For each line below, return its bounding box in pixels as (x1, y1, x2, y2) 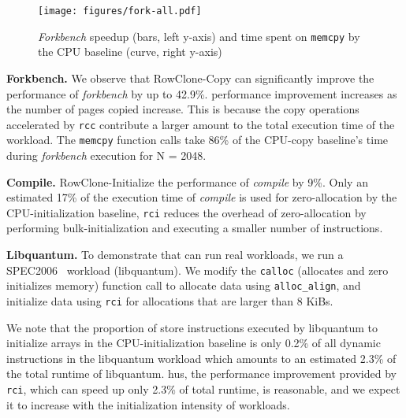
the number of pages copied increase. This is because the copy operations (6, 101, 359, 117)
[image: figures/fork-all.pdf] (38, 6, 202, 17)
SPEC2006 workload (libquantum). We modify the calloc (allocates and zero (6, 261, 389, 278)
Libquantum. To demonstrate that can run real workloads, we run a (6, 246, 344, 263)
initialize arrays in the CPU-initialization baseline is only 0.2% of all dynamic (6, 335, 381, 351)
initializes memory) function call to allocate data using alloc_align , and (6, 277, 361, 294)
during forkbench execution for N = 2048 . (6, 147, 207, 163)
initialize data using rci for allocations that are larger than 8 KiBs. (6, 292, 333, 309)
